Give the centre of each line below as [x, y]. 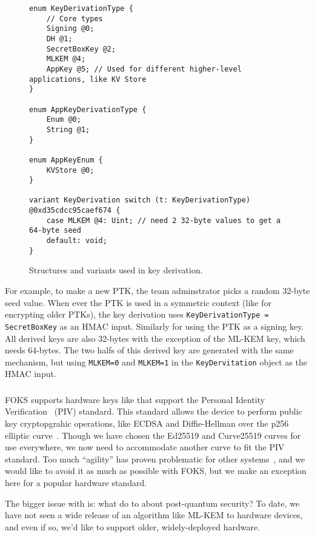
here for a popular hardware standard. [76, 483]
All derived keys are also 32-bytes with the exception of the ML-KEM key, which [155, 338]
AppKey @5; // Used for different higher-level [144, 69]
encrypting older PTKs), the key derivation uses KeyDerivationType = [137, 314]
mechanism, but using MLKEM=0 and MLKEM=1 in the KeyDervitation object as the [156, 362]
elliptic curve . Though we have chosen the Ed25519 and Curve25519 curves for [153, 435]
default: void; [77, 241]
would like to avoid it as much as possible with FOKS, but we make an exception [156, 471]
